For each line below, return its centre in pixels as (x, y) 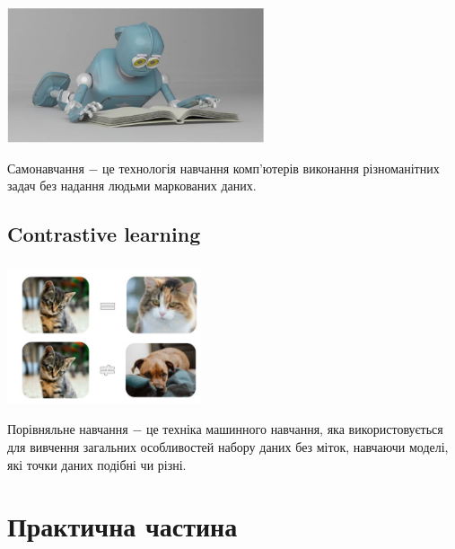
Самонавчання (46, 168)
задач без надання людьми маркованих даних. (132, 186)
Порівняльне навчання (68, 429)
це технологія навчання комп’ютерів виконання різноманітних (271, 168)
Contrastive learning (104, 234)
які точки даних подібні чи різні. (97, 464)
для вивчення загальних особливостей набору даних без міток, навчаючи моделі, (228, 446)
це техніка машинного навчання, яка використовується (294, 429)
